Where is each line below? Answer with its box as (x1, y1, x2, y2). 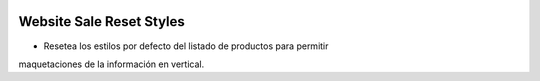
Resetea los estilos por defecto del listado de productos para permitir (43, 40, 329, 52)
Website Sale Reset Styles (18, 13, 185, 30)
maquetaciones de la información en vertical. (18, 58, 205, 70)
